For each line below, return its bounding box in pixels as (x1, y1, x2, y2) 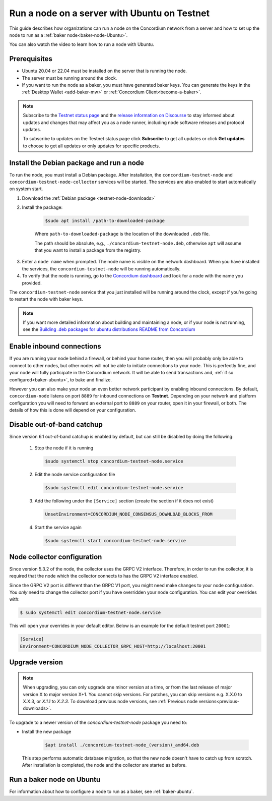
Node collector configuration (9, 552, 102, 561)
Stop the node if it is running (34, 445, 94, 451)
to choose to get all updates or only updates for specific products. (23, 143, 161, 149)
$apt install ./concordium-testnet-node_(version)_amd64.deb (45, 742, 199, 748)
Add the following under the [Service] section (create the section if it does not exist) (34, 498, 214, 504)
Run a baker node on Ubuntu (9, 775, 101, 784)
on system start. (9, 186, 43, 192)
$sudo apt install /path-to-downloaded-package (45, 218, 165, 224)
